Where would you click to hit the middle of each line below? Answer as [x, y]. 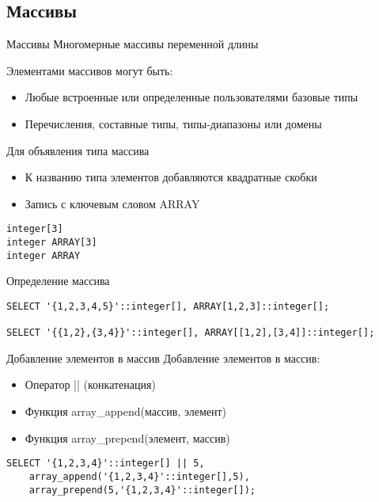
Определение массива [58, 281]
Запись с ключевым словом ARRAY [112, 203]
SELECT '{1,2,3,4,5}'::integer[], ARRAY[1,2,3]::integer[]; [168, 306]
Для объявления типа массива [78, 150]
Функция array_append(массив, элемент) [126, 411]
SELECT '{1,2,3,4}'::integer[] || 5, [106, 464]
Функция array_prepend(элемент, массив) [127, 437]
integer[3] [35, 229]
